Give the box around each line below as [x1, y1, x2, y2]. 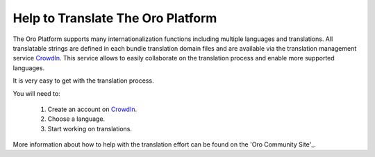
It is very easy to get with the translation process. [12, 76, 154, 85]
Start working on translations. [47, 124, 132, 133]
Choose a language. [47, 115, 106, 123]
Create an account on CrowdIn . [47, 105, 137, 113]
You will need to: [12, 89, 60, 97]
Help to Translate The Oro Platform [12, 10, 217, 26]
